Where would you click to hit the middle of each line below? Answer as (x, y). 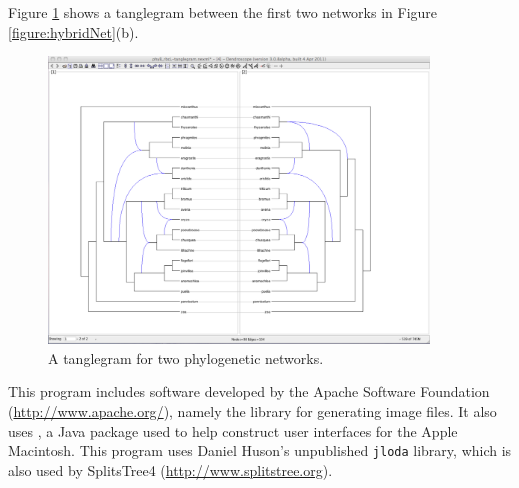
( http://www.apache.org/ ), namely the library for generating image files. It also (252, 411)
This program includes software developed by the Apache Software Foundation (249, 391)
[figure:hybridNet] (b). (73, 31)
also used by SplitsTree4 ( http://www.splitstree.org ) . (170, 469)
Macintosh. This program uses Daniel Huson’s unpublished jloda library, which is (260, 450)
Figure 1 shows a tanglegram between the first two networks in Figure (223, 12)
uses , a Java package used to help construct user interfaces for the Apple (233, 430)
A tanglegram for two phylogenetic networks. (186, 357)
